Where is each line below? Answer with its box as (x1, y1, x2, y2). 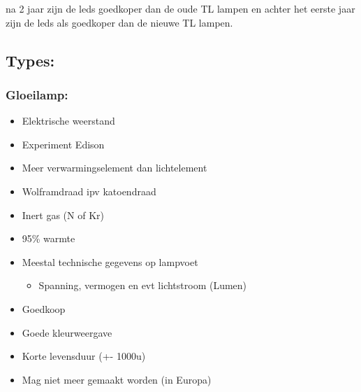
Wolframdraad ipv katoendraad (22, 183, 156, 198)
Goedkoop (22, 301, 66, 316)
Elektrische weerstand (22, 113, 115, 128)
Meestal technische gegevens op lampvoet (22, 254, 198, 269)
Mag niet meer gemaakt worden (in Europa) (22, 372, 212, 386)
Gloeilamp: (6, 85, 68, 103)
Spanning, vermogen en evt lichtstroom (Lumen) (38, 278, 247, 293)
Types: (6, 49, 55, 71)
